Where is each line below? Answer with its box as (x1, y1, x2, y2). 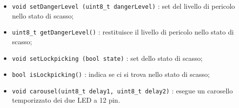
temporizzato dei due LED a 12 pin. (12, 95, 120, 105)
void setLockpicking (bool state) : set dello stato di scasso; (12, 53, 203, 63)
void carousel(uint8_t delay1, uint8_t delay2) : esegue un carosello (12, 85, 233, 95)
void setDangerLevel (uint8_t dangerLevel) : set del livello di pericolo (12, 1, 235, 11)
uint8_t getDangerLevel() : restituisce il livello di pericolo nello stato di (12, 27, 234, 37)
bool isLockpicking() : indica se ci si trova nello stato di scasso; (12, 69, 210, 79)
